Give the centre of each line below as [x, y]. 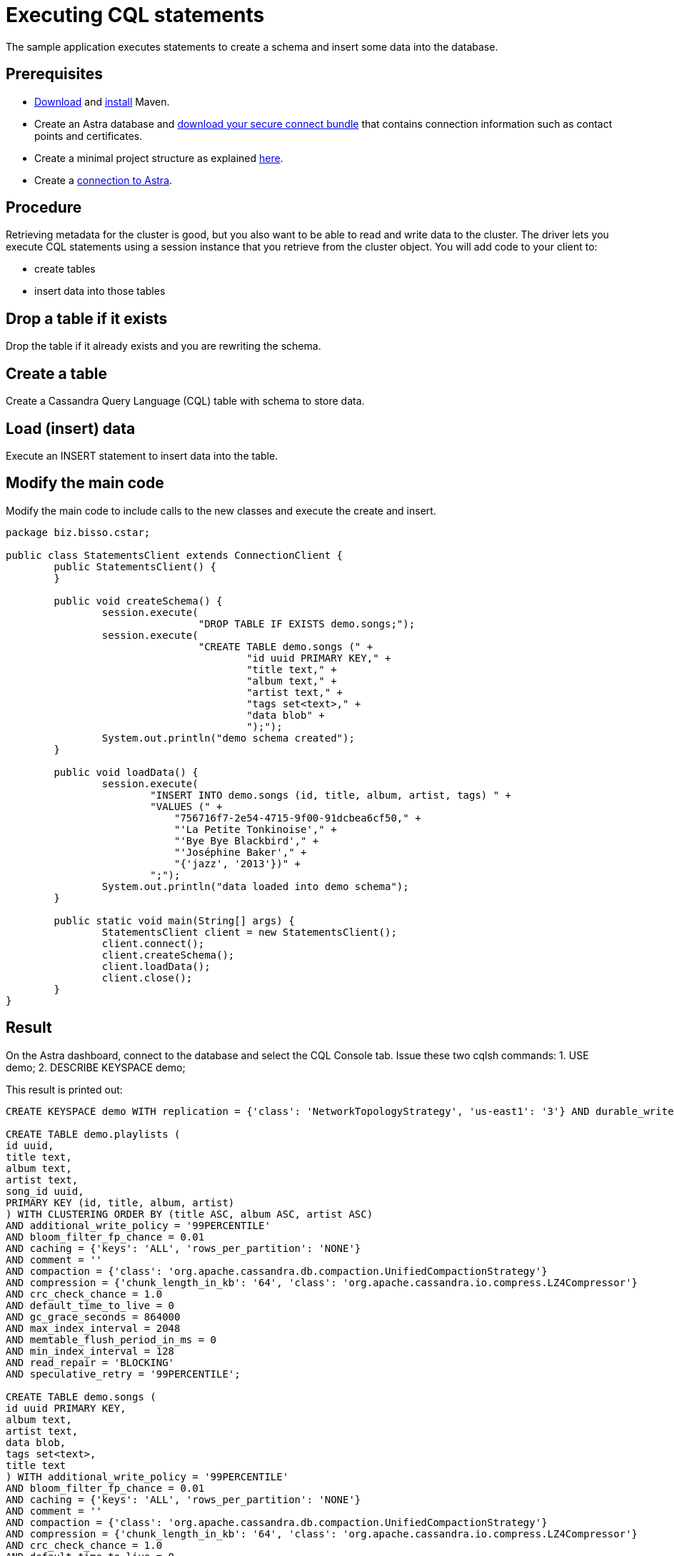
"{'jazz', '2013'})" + [238, 863]
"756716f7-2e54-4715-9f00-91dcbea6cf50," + [298, 818]
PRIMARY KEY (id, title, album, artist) [120, 1202]
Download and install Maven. [102, 101]
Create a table [57, 373]
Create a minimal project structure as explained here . [159, 158]
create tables [65, 269]
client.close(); [147, 977]
